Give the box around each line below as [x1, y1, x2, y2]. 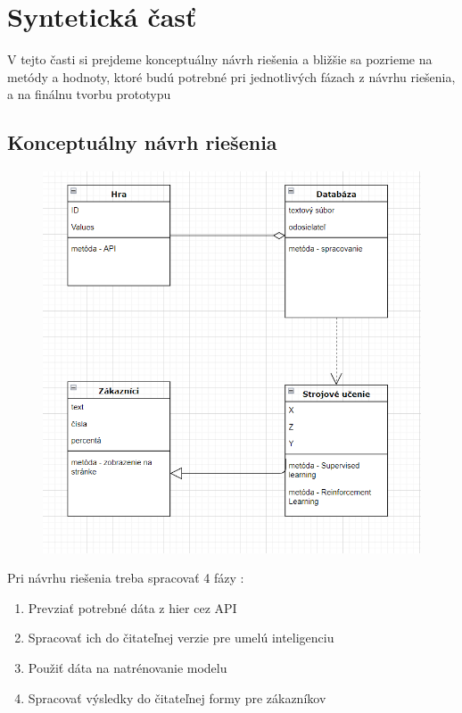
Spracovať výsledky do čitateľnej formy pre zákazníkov [28, 688, 326, 707]
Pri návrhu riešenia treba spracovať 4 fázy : [7, 568, 244, 587]
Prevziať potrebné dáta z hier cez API [28, 598, 237, 617]
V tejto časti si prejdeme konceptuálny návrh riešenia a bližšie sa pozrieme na [7, 50, 433, 69]
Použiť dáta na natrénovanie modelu [28, 658, 227, 676]
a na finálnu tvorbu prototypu [7, 85, 171, 104]
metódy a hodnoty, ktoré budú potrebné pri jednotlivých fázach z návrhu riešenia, [7, 67, 456, 86]
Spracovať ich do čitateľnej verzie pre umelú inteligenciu [28, 628, 334, 647]
